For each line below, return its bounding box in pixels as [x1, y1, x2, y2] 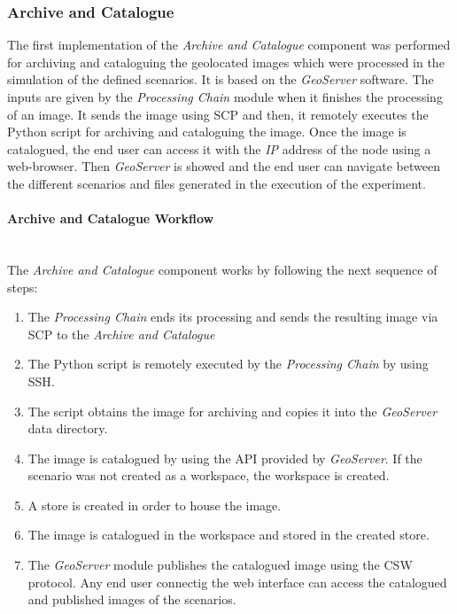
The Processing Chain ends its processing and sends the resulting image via [27, 307, 438, 326]
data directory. [27, 419, 108, 438]
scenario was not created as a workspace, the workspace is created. [27, 466, 390, 485]
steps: [7, 277, 38, 296]
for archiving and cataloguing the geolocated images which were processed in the [7, 52, 445, 71]
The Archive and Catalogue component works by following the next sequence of [7, 260, 438, 278]
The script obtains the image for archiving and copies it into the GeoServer [27, 401, 438, 420]
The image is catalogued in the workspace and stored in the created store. [27, 525, 430, 544]
